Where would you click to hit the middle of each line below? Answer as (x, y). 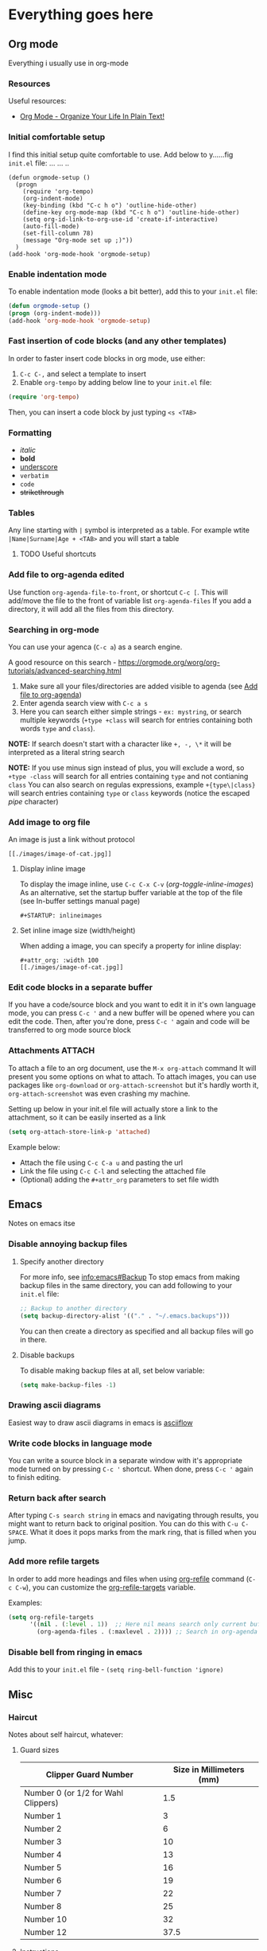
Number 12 (45, 1933)
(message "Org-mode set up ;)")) (78, 240)
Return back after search (57, 1497)
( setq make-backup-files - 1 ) (68, 1385)
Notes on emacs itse (42, 1224)
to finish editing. (35, 1477)
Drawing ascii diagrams (55, 1405)
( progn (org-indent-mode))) (55, 313)
